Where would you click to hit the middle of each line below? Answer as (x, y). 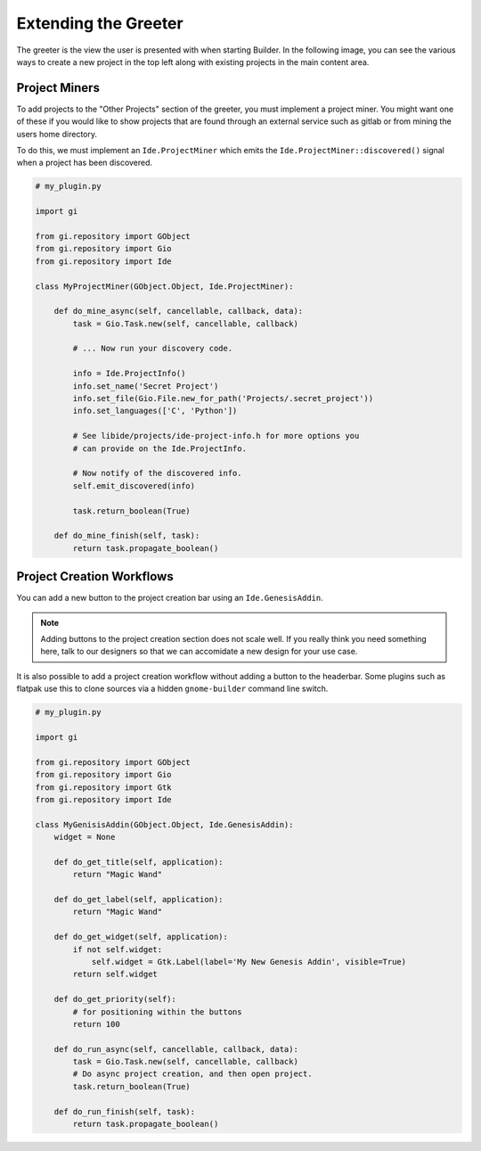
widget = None (85, 837)
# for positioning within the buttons (157, 1011)
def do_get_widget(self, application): (141, 937)
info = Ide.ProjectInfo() (129, 374)
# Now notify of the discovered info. (157, 473)
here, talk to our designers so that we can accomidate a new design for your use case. (199, 652)
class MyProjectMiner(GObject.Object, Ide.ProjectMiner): (164, 286)
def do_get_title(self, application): (139, 862)
